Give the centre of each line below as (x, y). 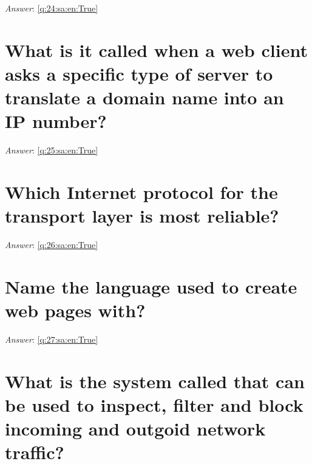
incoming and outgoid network (135, 429)
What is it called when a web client (156, 49)
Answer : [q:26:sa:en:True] (52, 245)
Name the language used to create (151, 286)
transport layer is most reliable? (142, 216)
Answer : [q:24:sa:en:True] (52, 8)
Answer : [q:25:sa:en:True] (52, 150)
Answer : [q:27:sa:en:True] (52, 339)
